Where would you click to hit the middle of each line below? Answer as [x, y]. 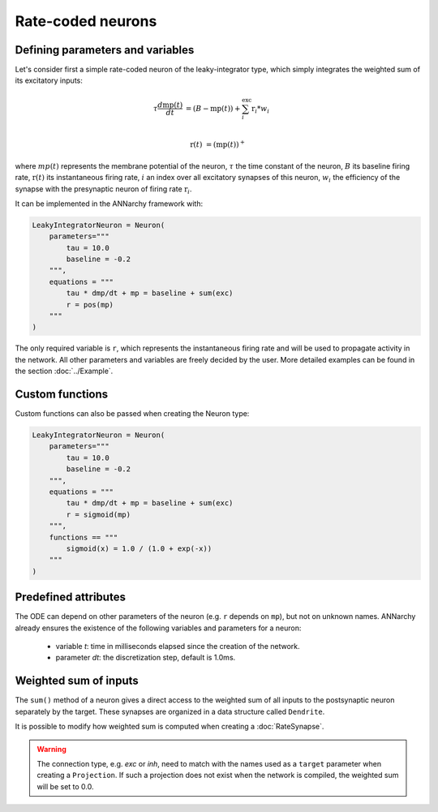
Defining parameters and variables [105, 50]
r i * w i [261, 110]
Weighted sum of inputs [77, 681]
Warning [52, 749]
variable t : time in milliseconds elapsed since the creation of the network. [178, 647]
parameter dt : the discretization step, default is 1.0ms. [146, 658]
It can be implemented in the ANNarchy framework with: [109, 204]
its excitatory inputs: [49, 80]
